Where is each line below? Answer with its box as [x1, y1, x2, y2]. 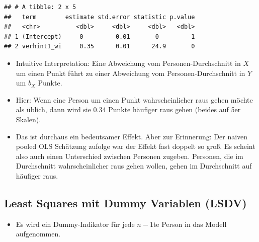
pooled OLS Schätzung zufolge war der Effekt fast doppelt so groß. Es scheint [16, 141, 255, 151]
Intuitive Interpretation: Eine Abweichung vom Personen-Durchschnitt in [16, 57, 241, 68]
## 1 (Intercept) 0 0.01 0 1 [4, 33, 195, 40]
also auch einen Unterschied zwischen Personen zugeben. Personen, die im [16, 150, 243, 161]
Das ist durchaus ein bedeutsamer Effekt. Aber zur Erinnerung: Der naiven [16, 131, 248, 141]
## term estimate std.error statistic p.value [4, 13, 195, 21]
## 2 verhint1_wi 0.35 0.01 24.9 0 [4, 43, 195, 50]
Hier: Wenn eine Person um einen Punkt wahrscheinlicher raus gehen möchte [16, 94, 253, 105]
